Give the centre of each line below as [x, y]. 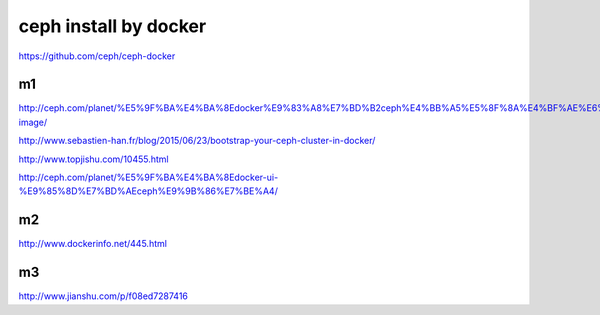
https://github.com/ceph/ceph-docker [97, 56]
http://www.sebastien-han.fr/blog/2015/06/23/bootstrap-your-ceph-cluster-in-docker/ [197, 141]
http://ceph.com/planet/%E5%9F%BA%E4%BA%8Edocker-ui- [148, 177]
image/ [33, 122]
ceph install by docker [112, 26]
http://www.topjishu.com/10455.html [93, 159]
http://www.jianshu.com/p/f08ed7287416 [103, 296]
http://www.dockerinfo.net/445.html [92, 244]
